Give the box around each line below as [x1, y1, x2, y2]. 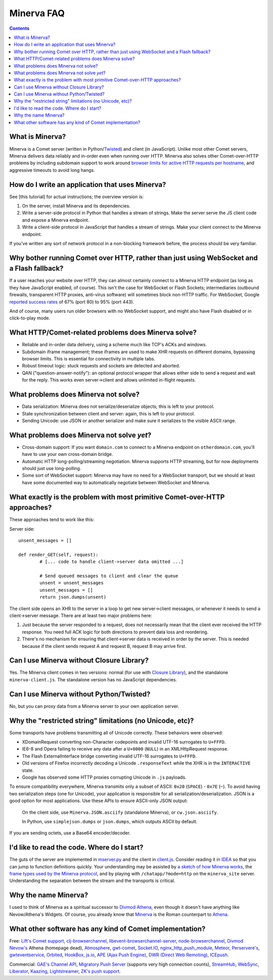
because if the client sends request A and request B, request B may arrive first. [22, 643, 187, 649]
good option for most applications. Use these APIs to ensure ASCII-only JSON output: [9, 798, 188, 804]
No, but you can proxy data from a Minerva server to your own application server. [9, 703, 179, 709]
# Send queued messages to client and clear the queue [39, 573, 178, 579]
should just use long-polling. [22, 465, 81, 472]
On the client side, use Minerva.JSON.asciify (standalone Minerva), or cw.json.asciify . [22, 809, 218, 815]
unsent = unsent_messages [39, 580, 104, 586]
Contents [9, 25, 30, 31]
